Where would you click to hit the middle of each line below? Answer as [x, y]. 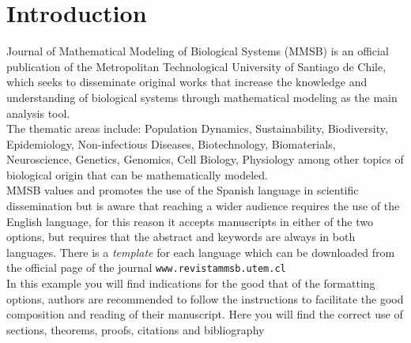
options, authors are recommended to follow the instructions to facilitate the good [205, 298]
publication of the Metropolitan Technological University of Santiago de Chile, [196, 66]
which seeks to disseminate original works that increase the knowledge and [187, 82]
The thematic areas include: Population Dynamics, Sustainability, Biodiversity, [197, 128]
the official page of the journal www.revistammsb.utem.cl [146, 268]
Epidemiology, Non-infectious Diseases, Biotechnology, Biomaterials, [171, 143]
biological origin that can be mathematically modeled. [138, 174]
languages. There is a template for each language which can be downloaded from [201, 252]
